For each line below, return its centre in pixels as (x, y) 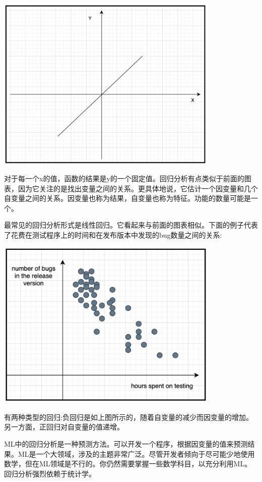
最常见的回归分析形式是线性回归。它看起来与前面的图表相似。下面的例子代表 (131, 225)
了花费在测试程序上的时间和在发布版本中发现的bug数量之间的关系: (113, 234)
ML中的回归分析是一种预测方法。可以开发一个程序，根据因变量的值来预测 (126, 444)
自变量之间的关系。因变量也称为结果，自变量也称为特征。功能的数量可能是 (127, 198)
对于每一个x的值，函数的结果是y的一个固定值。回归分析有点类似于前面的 (124, 178)
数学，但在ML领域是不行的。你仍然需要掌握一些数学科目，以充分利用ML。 (128, 464)
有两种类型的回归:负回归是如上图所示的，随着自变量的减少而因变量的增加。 (128, 417)
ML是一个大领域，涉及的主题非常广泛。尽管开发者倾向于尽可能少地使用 (136, 453)
